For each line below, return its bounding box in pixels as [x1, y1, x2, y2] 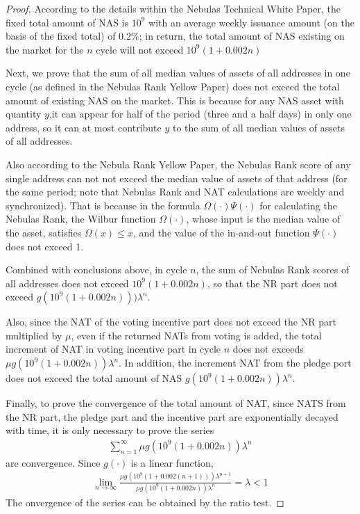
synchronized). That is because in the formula [6, 198, 200, 212]
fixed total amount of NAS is [6, 15, 129, 29]
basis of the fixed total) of [6, 29, 116, 43]
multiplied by [6, 328, 62, 342]
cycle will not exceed [96, 42, 184, 56]
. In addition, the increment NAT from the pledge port [119, 355, 352, 370]
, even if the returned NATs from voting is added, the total [71, 328, 322, 342]
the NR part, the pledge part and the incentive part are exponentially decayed [6, 409, 338, 424]
